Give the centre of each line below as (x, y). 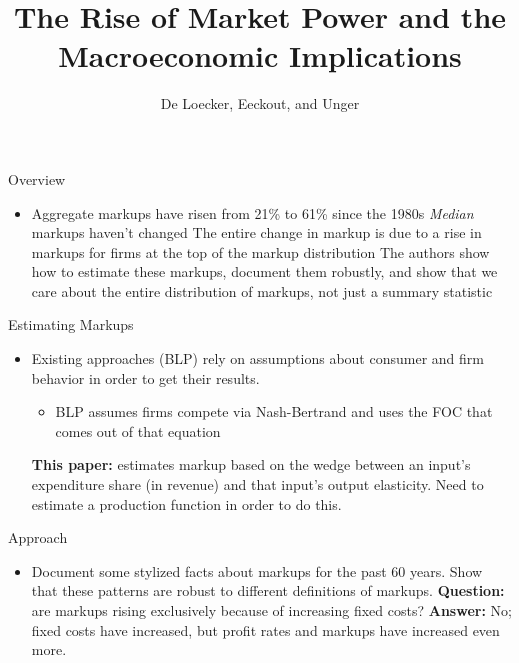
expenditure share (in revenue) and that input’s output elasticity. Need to (257, 484)
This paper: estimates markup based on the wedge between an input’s (251, 464)
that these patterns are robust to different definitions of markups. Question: (268, 590)
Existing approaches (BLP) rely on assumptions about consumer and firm (257, 358)
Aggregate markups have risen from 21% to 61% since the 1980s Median (252, 212)
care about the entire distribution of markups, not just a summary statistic (262, 290)
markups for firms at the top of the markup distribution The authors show (260, 251)
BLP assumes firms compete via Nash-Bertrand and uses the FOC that (274, 411)
